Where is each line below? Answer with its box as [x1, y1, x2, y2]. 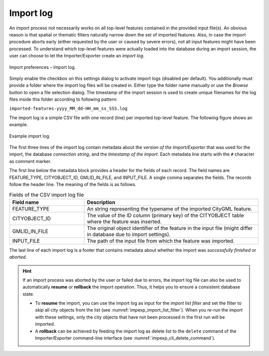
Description [87, 198, 116, 205]
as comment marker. [9, 158, 52, 164]
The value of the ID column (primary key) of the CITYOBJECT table [87, 212, 244, 219]
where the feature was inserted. [87, 218, 162, 225]
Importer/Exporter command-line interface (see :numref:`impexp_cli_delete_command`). [35, 335, 216, 341]
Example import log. [9, 133, 51, 139]
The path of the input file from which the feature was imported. [87, 237, 235, 244]
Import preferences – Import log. [9, 64, 76, 70]
